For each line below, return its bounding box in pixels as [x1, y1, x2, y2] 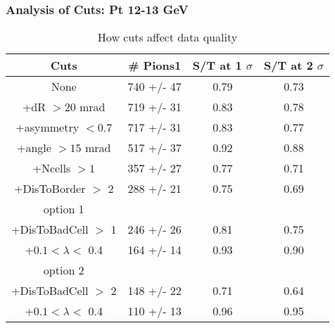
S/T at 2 [263, 57, 313, 74]
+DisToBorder [13, 180, 86, 197]
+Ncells [32, 160, 71, 177]
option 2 [43, 262, 84, 279]
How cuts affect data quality [97, 29, 238, 46]
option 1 [43, 201, 84, 217]
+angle [17, 139, 51, 156]
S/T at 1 [192, 57, 242, 74]
